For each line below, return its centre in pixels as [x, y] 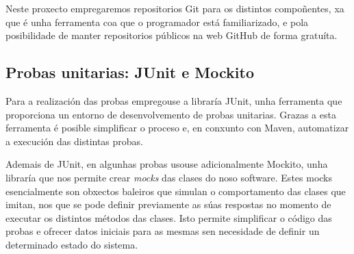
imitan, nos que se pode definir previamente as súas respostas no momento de [168, 204]
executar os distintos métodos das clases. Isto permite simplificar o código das [169, 217]
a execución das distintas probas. [75, 141]
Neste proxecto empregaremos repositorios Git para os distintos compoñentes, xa [175, 8]
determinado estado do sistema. [72, 244]
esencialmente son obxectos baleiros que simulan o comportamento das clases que [176, 191]
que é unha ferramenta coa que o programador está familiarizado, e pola [157, 22]
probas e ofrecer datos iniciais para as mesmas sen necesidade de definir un [163, 231]
